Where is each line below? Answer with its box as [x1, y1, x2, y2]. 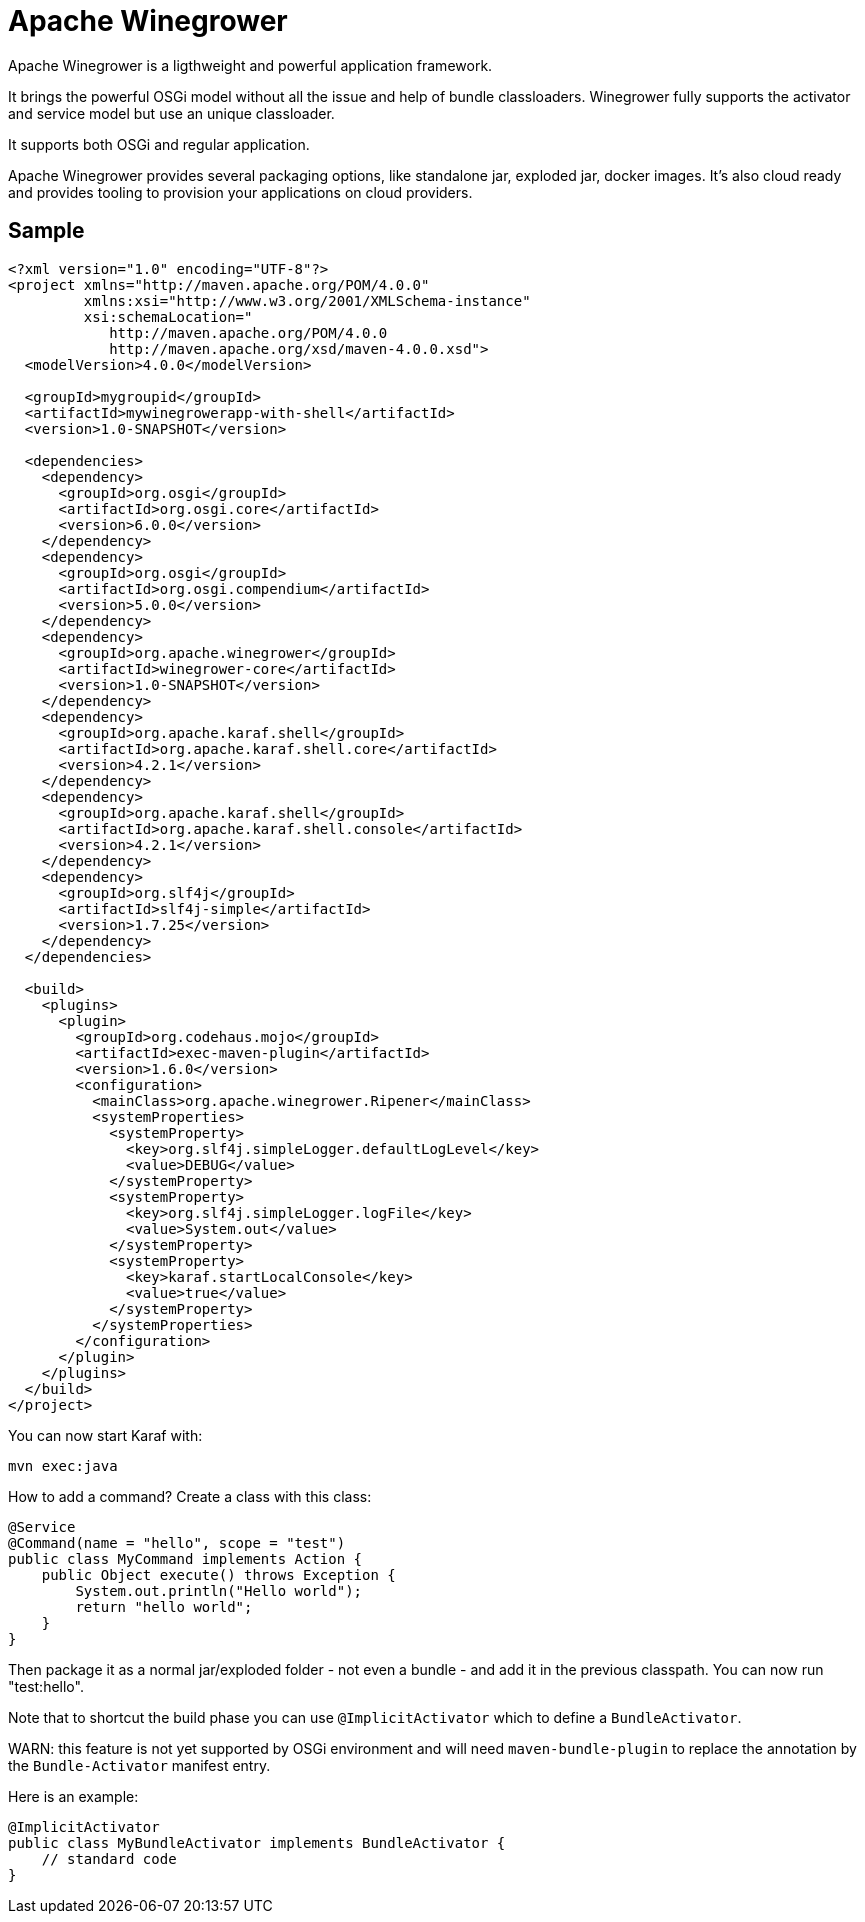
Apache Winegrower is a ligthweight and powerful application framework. [8, 56, 493, 74]
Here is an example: [8, 1787, 139, 1805]
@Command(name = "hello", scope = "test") [8, 1534, 346, 1551]
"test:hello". [8, 1677, 84, 1695]
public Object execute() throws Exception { [41, 1566, 396, 1583]
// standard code [41, 1850, 177, 1867]
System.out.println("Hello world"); [75, 1582, 363, 1599]
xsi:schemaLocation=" [83, 308, 253, 325]
